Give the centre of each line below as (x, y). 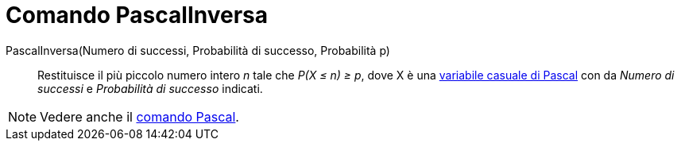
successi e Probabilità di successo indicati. (150, 88)
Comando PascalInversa (137, 15)
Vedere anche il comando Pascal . (139, 116)
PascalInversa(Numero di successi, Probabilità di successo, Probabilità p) (198, 50)
